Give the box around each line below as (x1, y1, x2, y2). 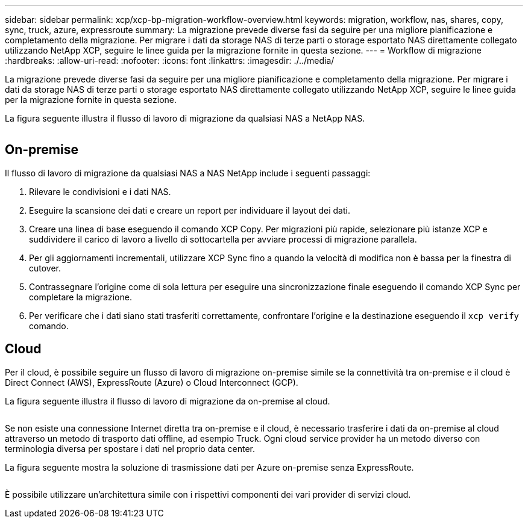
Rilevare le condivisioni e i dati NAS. (29, 186, 171, 197)
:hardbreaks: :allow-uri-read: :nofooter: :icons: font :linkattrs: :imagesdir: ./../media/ (5, 55, 335, 66)
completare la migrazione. (29, 291, 132, 302)
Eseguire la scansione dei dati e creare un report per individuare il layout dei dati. (29, 205, 350, 215)
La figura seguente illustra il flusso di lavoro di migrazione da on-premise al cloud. (5, 395, 330, 406)
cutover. (29, 262, 61, 273)
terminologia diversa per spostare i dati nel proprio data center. (5, 443, 255, 454)
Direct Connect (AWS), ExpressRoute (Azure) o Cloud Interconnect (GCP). (5, 377, 298, 388)
